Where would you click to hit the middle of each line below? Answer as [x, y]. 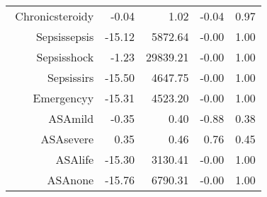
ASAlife [75, 159]
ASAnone [70, 180]
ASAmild [71, 118]
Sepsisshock [65, 57]
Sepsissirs [70, 77]
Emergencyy [63, 98]
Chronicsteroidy [55, 16]
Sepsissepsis [65, 36]
